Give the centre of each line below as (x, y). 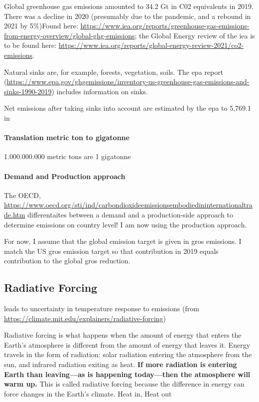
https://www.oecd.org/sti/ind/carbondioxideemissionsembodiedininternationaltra (128, 205)
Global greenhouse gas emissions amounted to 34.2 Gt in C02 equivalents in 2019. (129, 6)
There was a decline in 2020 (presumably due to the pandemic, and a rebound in (128, 16)
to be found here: (30, 45)
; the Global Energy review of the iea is (195, 35)
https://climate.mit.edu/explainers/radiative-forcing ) (85, 318)
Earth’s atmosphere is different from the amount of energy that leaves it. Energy (127, 344)
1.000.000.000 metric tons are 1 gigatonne (67, 156)
